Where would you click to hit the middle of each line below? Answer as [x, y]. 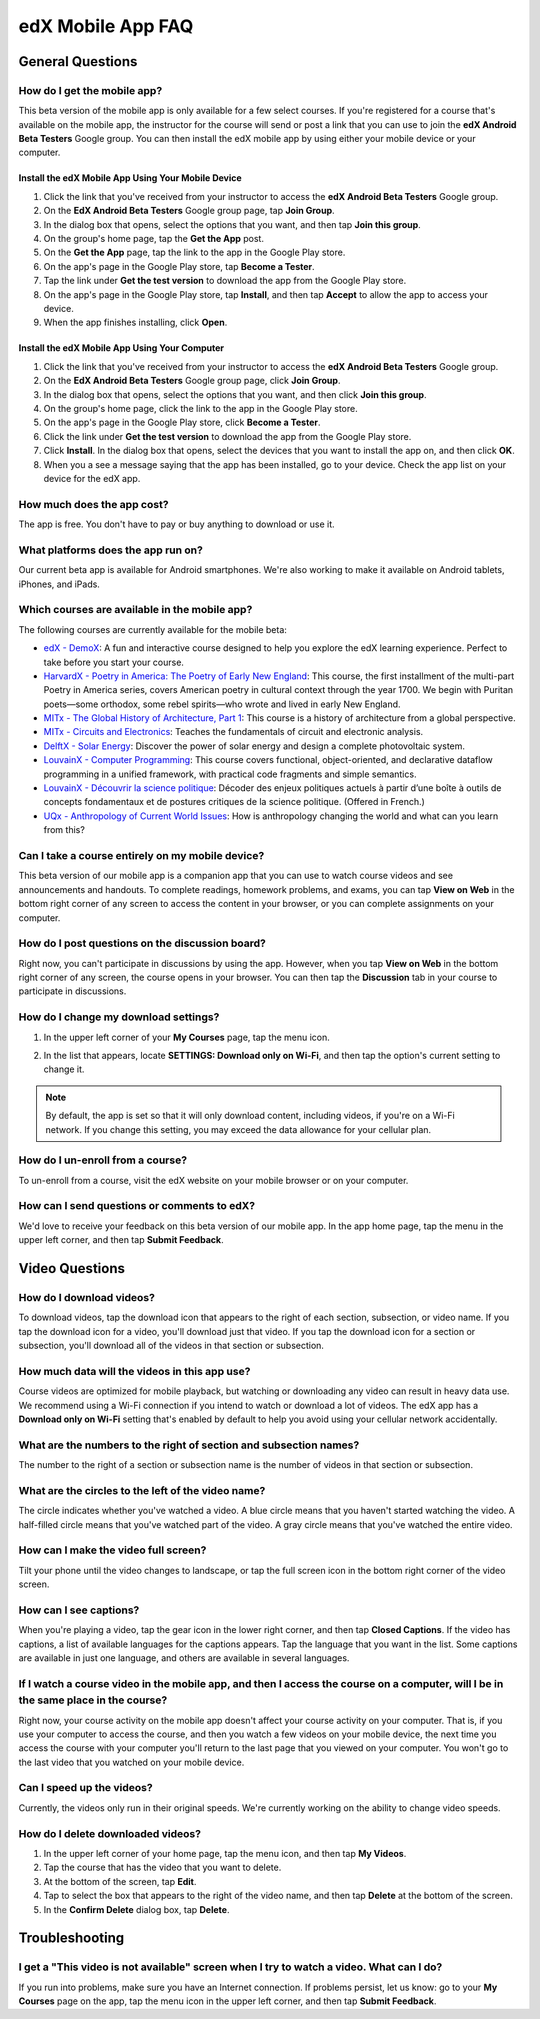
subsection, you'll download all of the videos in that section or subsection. [171, 1346]
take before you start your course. [114, 662]
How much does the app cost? [93, 504]
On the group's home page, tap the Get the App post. [154, 239]
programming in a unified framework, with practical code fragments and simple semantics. [230, 774]
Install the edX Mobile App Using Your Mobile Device [130, 178]
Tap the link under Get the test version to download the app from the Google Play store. [225, 281]
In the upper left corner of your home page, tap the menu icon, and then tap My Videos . [225, 1853]
